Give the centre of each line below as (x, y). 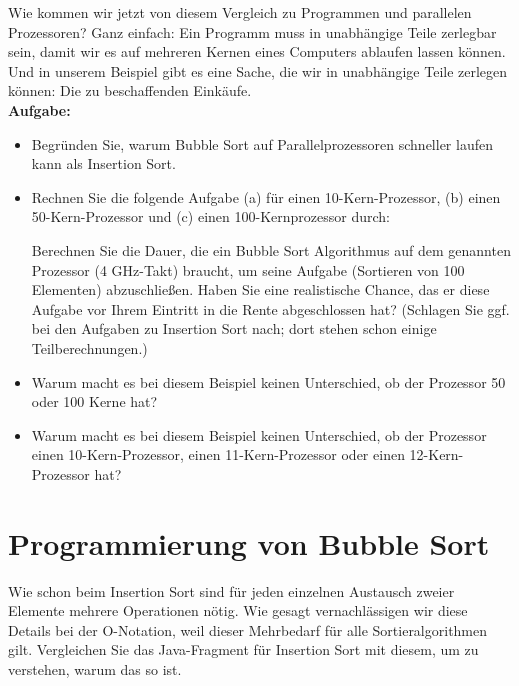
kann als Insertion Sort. (103, 163)
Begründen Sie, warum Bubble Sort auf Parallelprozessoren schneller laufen (262, 143)
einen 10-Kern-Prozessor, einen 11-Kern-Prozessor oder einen (218, 454)
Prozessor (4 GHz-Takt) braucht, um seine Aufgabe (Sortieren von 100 (248, 269)
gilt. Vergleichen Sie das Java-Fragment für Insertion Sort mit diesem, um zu (243, 649)
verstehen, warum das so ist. (95, 668)
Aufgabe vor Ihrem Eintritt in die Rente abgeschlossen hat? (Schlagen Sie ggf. (270, 308)
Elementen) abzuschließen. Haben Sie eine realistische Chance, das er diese (260, 289)
